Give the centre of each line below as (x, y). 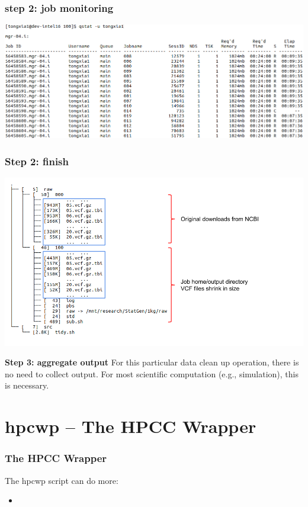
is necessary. (27, 385)
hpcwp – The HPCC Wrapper (131, 426)
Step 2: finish (37, 161)
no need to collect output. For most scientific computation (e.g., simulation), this (152, 373)
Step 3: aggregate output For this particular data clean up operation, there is (152, 362)
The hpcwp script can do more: (62, 480)
